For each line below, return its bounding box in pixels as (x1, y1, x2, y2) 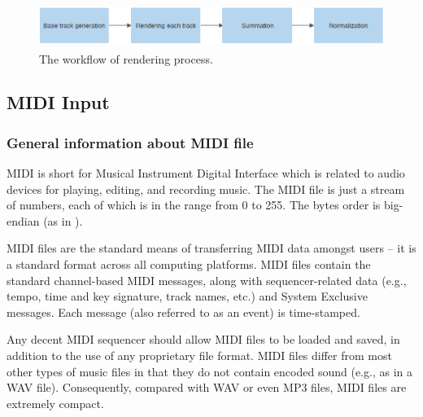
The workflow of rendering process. (39, 50, 213, 67)
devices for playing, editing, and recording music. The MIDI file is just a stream (7, 180, 405, 197)
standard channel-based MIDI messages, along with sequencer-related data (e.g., (7, 271, 407, 288)
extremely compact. (7, 394, 104, 411)
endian (7, 212, 40, 229)
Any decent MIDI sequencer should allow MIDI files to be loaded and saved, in (7, 331, 400, 348)
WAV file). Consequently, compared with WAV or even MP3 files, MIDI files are (7, 379, 407, 396)
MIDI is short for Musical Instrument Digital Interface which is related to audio (7, 165, 405, 182)
